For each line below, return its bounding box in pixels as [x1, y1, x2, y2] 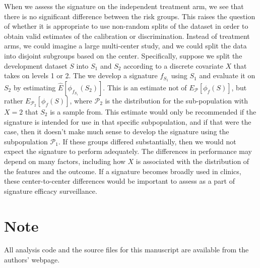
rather [4, 95, 23, 106]
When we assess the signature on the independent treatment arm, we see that [4, 1, 244, 11]
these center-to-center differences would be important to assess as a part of [4, 176, 235, 186]
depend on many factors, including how [4, 155, 125, 166]
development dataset [4, 60, 68, 71]
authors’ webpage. [4, 254, 60, 265]
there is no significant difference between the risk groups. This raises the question [4, 11, 255, 21]
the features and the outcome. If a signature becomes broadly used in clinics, [4, 166, 241, 176]
